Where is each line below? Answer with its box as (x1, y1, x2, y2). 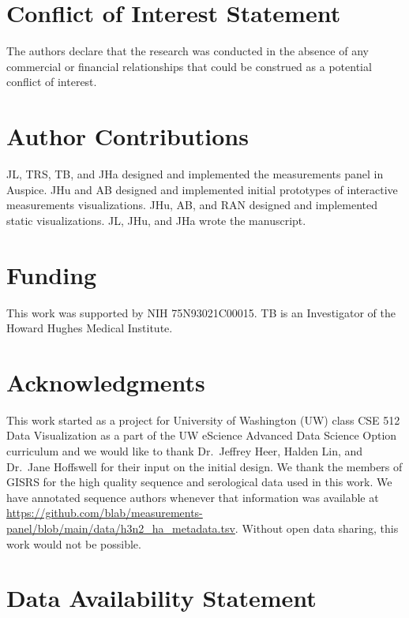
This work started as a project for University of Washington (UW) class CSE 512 (6, 411, 400, 428)
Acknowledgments (6, 365, 205, 398)
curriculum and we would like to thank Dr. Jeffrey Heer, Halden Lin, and (6, 443, 363, 459)
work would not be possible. (6, 535, 141, 552)
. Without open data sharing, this (235, 520, 399, 536)
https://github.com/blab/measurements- (6, 504, 203, 521)
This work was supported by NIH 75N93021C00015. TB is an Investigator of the (6, 304, 396, 320)
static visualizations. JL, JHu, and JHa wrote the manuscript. (6, 212, 306, 228)
